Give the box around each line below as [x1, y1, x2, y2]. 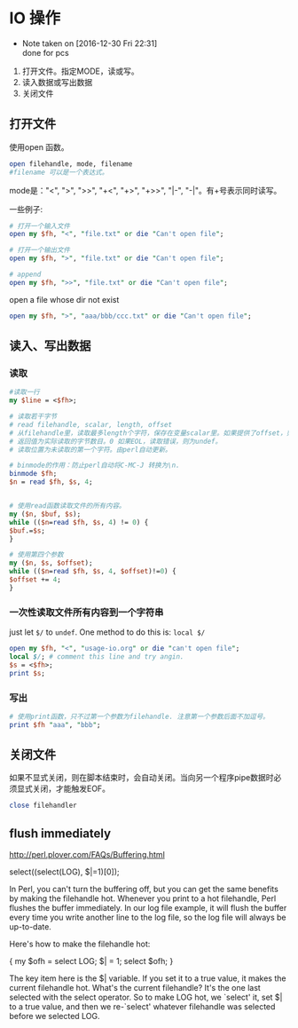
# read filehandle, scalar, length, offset [9, 420, 173, 429]
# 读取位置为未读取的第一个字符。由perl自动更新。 [9, 445, 172, 454]
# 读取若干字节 [9, 412, 58, 422]
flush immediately [9, 826, 112, 841]
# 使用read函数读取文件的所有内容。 [9, 502, 126, 510]
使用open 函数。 [9, 141, 69, 152]
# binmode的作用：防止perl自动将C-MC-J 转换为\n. [9, 461, 180, 471]
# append [9, 270, 42, 279]
